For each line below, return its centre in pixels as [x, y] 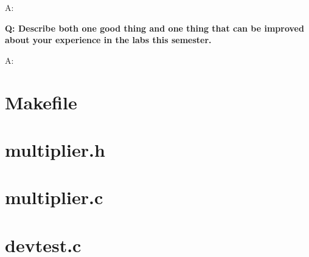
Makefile [41, 102]
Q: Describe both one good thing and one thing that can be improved [154, 28]
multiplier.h [55, 149]
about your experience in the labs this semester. [108, 40]
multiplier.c [54, 197]
